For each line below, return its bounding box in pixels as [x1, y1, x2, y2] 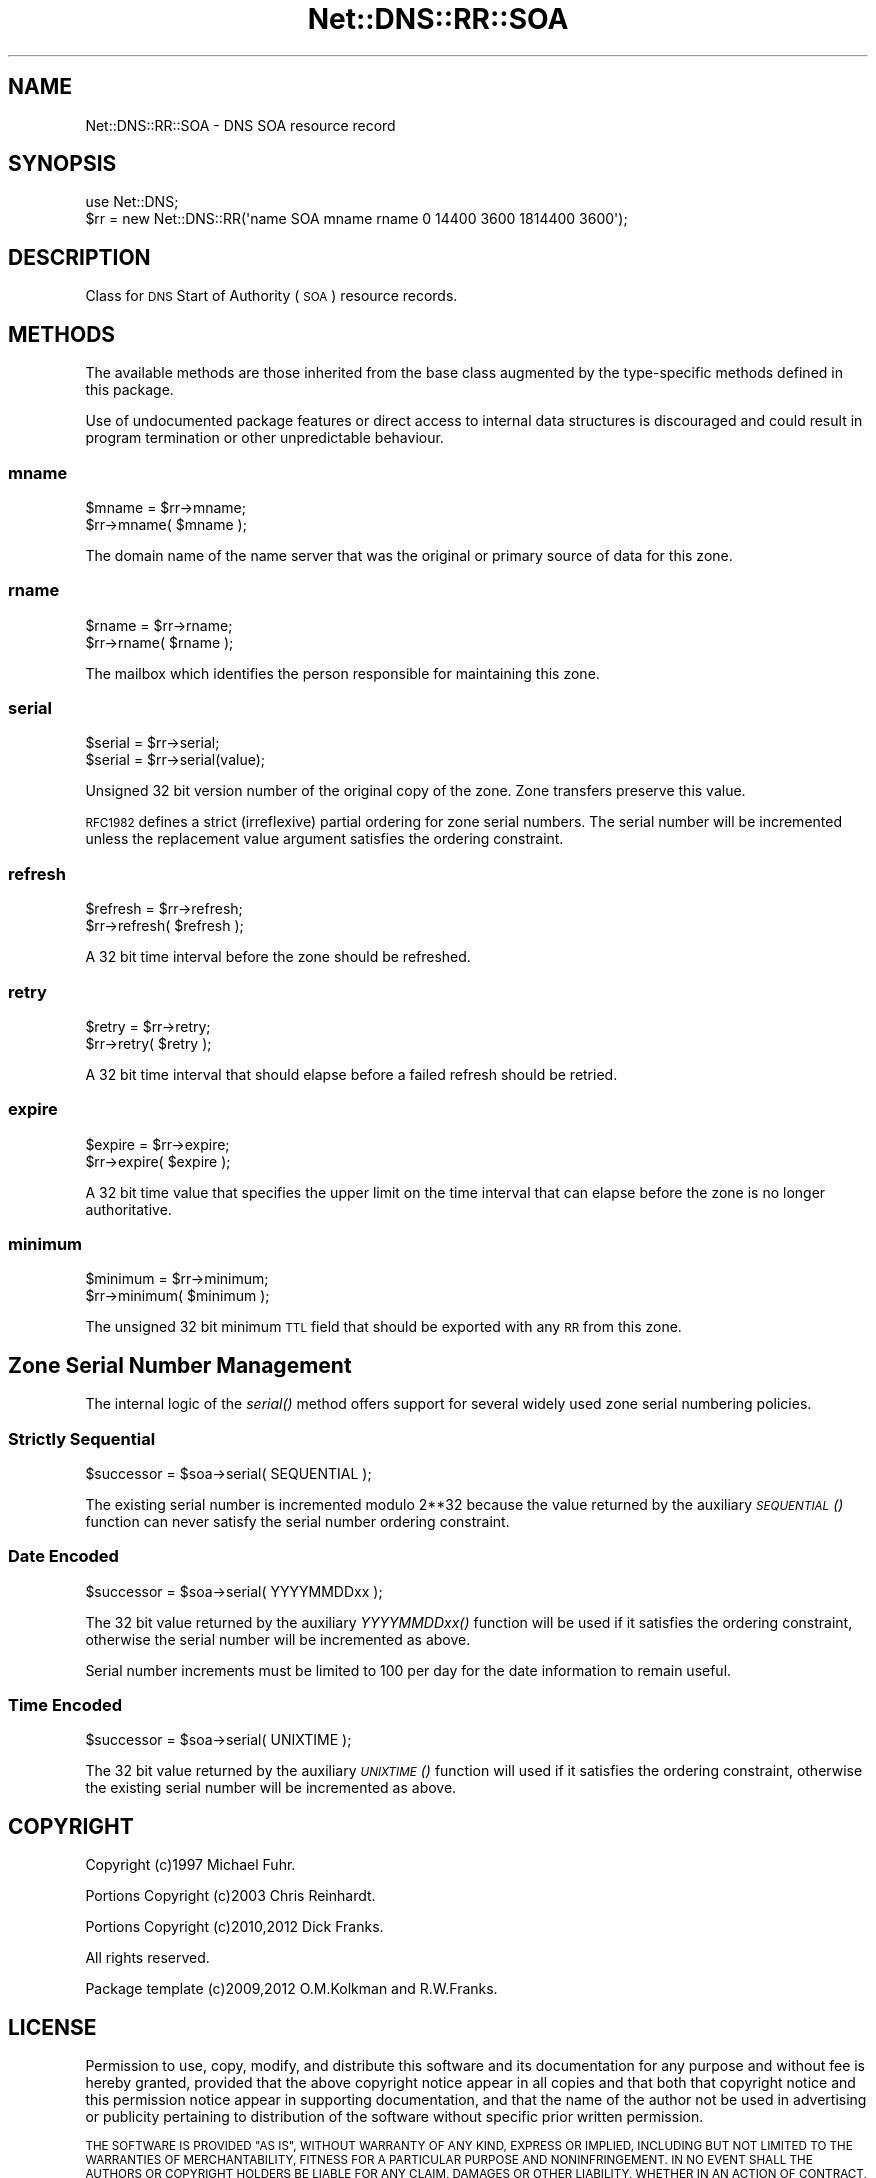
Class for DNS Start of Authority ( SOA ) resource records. [85, 287, 458, 305]
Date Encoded [8, 1546, 119, 1567]
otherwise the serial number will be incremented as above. [85, 1630, 471, 1648]
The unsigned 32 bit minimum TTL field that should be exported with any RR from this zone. [85, 1318, 682, 1336]
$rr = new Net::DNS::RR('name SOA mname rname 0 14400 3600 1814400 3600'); [85, 210, 628, 228]
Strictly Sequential [8, 1428, 156, 1449]
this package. [85, 381, 174, 399]
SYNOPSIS [8, 151, 117, 177]
